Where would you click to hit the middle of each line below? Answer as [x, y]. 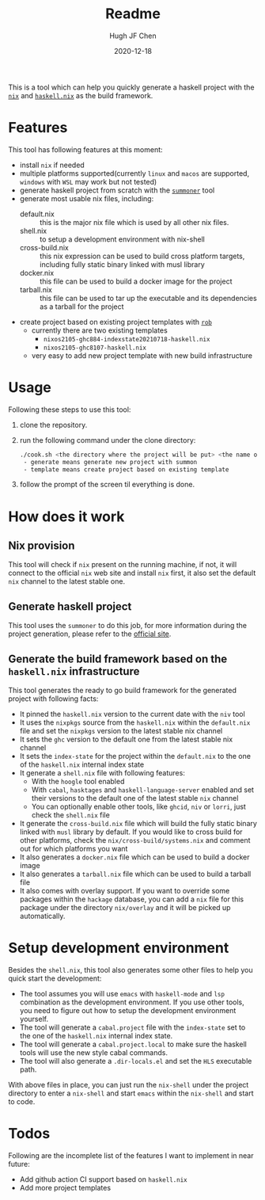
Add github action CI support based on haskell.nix [103, 1179]
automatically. [42, 916]
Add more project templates [65, 1187]
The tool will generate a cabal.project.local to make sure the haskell [133, 1044]
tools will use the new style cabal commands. [94, 1053]
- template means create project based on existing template [126, 469]
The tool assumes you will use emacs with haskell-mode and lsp [122, 994]
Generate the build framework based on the [118, 659]
